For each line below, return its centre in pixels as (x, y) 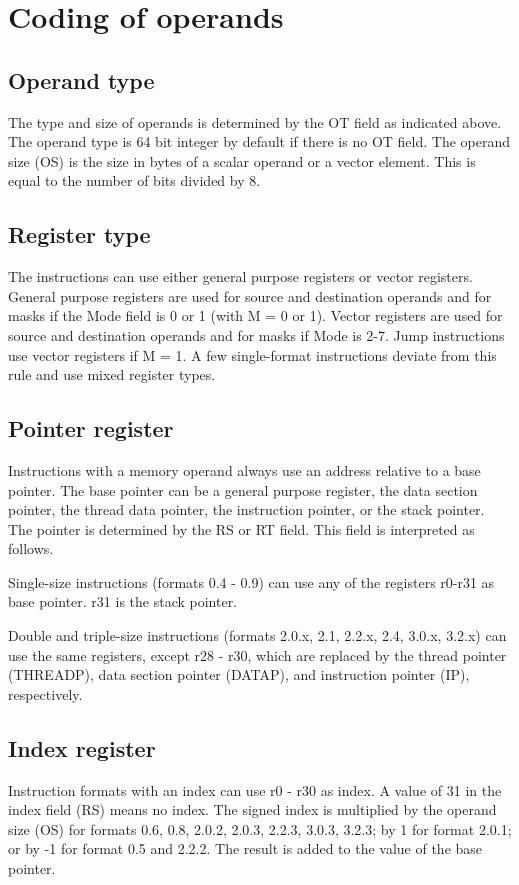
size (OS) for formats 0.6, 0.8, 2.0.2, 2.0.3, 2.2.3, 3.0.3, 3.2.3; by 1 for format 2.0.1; (260, 828)
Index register (82, 747)
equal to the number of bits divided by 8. (134, 180)
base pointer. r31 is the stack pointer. (123, 601)
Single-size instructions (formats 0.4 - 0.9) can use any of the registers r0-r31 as (251, 581)
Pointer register (91, 428)
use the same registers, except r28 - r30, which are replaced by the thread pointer (257, 654)
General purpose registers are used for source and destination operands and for (250, 295)
